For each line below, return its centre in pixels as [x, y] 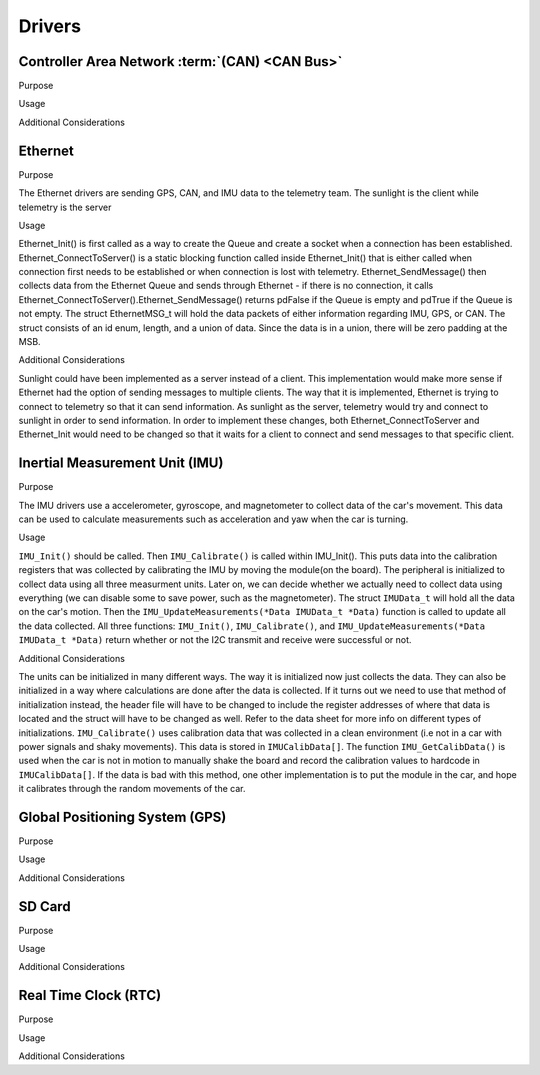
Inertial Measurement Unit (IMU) [121, 463]
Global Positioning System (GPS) [122, 816]
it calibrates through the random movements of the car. [132, 789]
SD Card [44, 906]
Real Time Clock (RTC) [90, 995]
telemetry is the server [65, 207]
